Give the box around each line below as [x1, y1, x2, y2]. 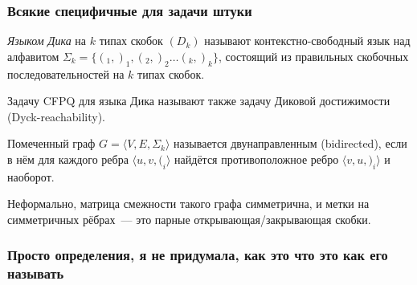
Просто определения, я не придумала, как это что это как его [7, 245, 388, 265]
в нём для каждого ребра [7, 150, 129, 167]
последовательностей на [7, 65, 125, 82]
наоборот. [7, 168, 55, 185]
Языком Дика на [7, 32, 87, 49]
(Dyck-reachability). [7, 108, 105, 124]
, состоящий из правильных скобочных [218, 47, 409, 64]
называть [7, 263, 64, 283]
